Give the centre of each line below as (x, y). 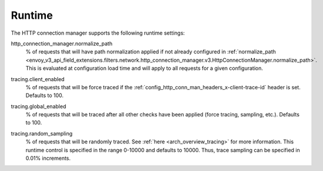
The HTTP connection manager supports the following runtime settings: (98, 33)
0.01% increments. (48, 158)
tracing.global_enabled (39, 106)
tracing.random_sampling (42, 133)
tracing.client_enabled (38, 79)
